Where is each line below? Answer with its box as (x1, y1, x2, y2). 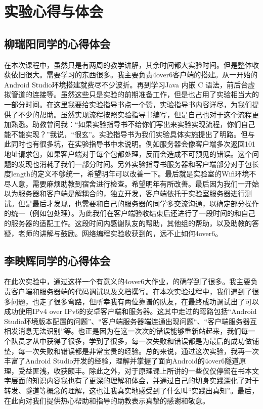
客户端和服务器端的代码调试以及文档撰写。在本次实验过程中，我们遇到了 (11, 286, 252, 297)
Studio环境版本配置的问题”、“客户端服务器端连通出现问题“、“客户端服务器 (4, 315, 250, 326)
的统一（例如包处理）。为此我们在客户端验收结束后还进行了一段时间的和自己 (4, 208, 255, 218)
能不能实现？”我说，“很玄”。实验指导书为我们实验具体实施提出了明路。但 (4, 128, 248, 139)
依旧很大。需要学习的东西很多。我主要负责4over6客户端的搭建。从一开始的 (11, 69, 258, 80)
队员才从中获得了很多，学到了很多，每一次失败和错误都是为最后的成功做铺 (11, 336, 259, 346)
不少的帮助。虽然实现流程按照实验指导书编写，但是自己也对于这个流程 (18, 109, 252, 119)
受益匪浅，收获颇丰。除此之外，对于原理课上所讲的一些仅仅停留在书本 (18, 365, 252, 376)
